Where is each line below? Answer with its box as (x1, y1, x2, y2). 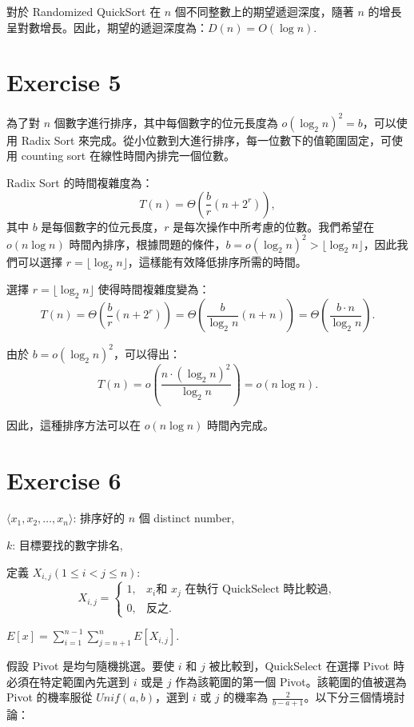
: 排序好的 (73, 509, 125, 526)
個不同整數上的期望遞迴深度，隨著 (174, 3, 354, 19)
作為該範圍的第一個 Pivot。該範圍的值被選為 (175, 673, 407, 689)
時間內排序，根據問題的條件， (69, 235, 226, 252)
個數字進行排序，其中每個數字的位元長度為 (54, 114, 278, 130)
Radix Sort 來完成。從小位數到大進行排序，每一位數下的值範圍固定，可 (21, 131, 392, 148)
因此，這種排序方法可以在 (6, 416, 141, 433)
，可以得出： (113, 345, 181, 362)
